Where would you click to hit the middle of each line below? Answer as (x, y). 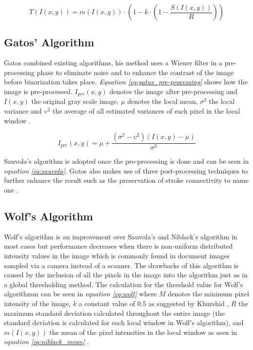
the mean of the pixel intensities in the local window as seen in (143, 332)
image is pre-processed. (38, 91)
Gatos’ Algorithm (49, 42)
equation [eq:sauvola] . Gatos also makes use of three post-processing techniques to (126, 170)
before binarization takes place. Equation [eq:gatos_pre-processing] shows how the (126, 82)
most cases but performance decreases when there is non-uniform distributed (118, 246)
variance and (23, 111)
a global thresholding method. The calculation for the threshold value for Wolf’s (124, 284)
